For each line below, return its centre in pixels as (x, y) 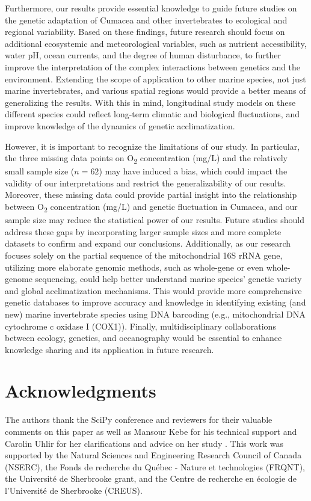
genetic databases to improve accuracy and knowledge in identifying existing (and (155, 302)
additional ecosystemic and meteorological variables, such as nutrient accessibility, (156, 43)
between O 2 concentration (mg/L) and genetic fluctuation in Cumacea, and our (151, 207)
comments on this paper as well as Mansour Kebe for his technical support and (151, 431)
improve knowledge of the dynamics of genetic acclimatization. (120, 125)
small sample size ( (40, 171)
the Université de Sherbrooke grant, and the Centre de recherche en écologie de (151, 478)
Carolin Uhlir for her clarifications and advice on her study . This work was (144, 443)
